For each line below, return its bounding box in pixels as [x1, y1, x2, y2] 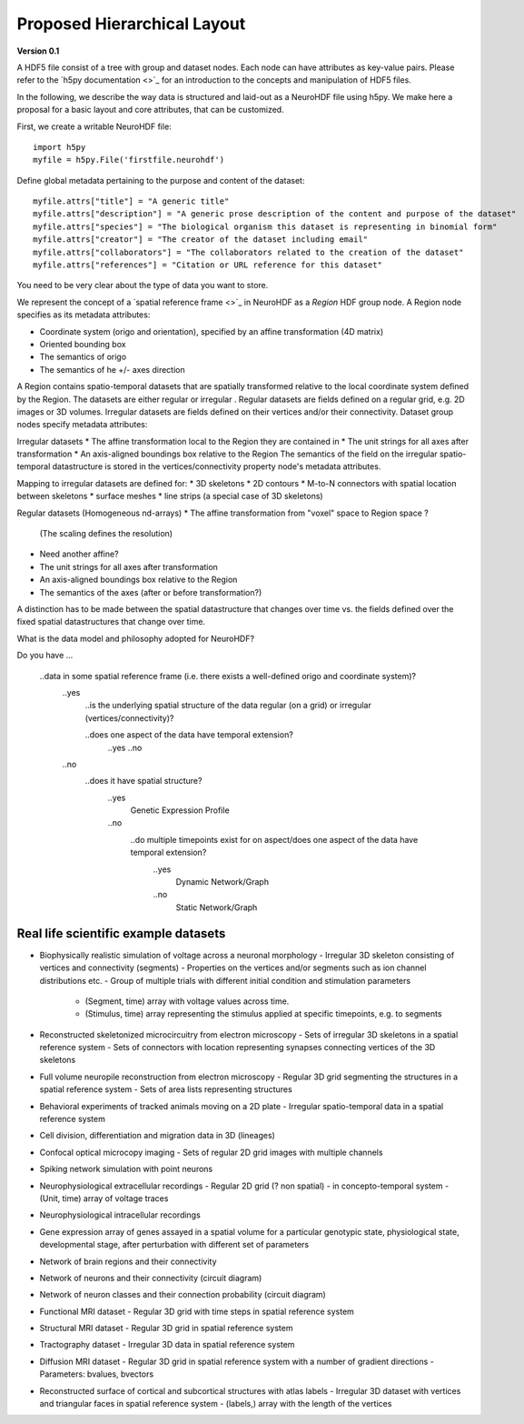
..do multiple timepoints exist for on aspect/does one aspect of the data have [130, 834, 419, 845]
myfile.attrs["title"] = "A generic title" [33, 196, 230, 206]
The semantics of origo [39, 351, 127, 363]
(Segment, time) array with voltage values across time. [84, 996, 290, 1007]
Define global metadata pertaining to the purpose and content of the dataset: [16, 175, 305, 186]
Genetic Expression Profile [130, 805, 231, 816]
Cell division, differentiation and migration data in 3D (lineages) [39, 1130, 276, 1141]
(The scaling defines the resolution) [39, 528, 173, 539]
